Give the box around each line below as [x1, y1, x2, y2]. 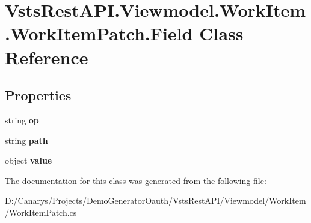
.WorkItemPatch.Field [5, 21, 193, 46]
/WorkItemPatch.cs [5, 206, 77, 218]
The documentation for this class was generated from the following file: [5, 174, 266, 186]
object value [5, 154, 52, 167]
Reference [5, 44, 88, 69]
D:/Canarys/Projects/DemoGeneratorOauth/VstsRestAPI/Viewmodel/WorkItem [5, 194, 306, 207]
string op [5, 113, 39, 126]
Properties [5, 86, 72, 104]
